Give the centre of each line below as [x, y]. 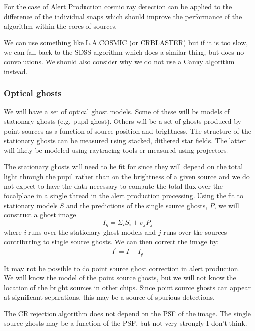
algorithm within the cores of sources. [61, 26]
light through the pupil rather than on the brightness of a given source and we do [127, 176]
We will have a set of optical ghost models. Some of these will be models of [117, 111]
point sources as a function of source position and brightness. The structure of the [127, 131]
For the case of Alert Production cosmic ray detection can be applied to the [118, 6]
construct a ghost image [40, 215]
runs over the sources [195, 232]
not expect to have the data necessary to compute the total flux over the [113, 186]
